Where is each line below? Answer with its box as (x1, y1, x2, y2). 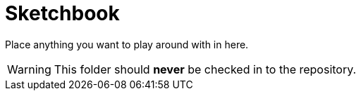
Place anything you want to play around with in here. (5, 38, 249, 50)
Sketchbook (5, 1, 120, 25)
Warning (7, 62, 51, 76)
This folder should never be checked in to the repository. (54, 62, 357, 76)
